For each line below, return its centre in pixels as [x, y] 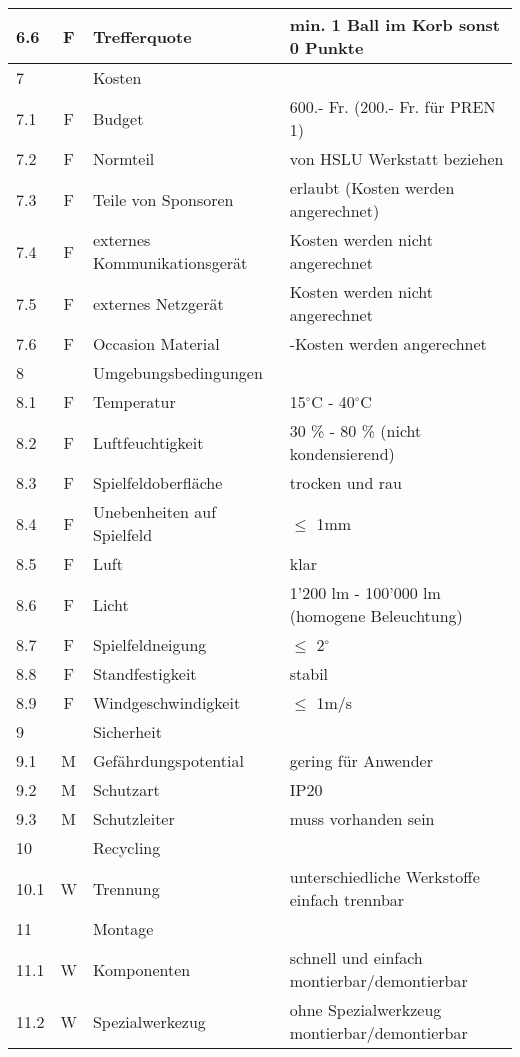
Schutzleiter [133, 818]
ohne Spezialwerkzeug [365, 1009]
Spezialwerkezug [149, 1021]
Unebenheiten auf [154, 511]
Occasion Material [156, 343]
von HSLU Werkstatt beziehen [396, 158]
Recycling [126, 847]
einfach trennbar [347, 899]
